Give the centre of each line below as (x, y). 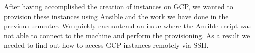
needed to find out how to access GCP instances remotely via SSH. (106, 45)
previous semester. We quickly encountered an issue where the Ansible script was (128, 26)
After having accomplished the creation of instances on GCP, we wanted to (119, 6)
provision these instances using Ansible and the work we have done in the (116, 16)
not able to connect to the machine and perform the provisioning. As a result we (127, 35)
